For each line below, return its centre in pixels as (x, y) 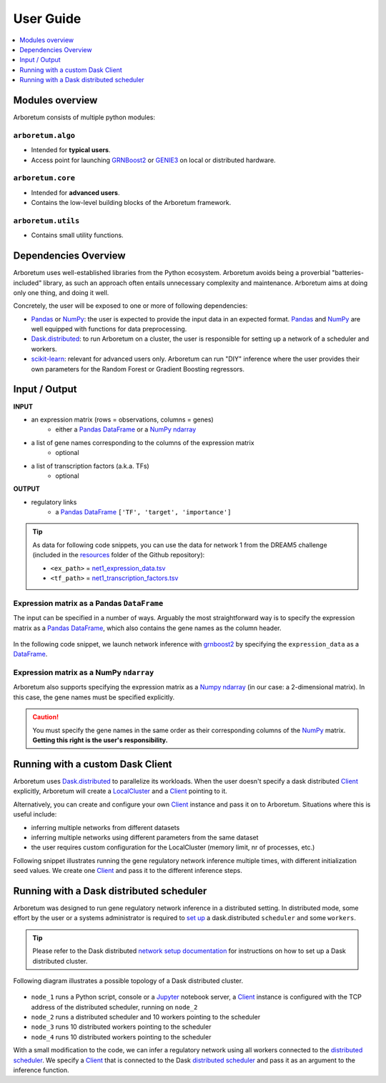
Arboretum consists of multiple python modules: (84, 117)
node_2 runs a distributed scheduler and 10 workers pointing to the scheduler (146, 1017)
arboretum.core (44, 178)
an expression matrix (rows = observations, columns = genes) (122, 419)
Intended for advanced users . (75, 192)
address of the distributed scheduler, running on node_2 (114, 1007)
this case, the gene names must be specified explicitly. (94, 697)
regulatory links (54, 502)
